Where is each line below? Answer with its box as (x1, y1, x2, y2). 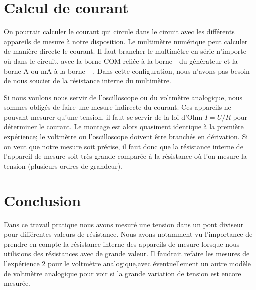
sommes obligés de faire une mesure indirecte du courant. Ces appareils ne (4, 102, 231, 112)
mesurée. (4, 278, 30, 288)
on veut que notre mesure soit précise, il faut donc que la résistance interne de (4, 141, 243, 151)
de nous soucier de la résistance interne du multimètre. (4, 75, 171, 86)
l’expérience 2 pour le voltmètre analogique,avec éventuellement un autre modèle (4, 258, 251, 268)
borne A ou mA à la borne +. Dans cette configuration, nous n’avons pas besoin (4, 65, 250, 76)
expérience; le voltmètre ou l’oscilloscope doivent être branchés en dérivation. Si (4, 131, 248, 142)
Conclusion (4, 190, 81, 210)
